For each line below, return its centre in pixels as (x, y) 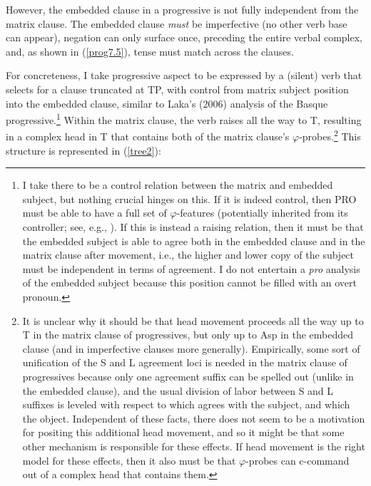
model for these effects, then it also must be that (129, 460)
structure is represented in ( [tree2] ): (83, 150)
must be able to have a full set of (95, 213)
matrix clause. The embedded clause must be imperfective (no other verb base (177, 23)
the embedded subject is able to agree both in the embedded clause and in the (194, 241)
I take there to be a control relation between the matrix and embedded (178, 185)
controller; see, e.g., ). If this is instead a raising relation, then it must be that (193, 227)
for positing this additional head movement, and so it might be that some (183, 432)
